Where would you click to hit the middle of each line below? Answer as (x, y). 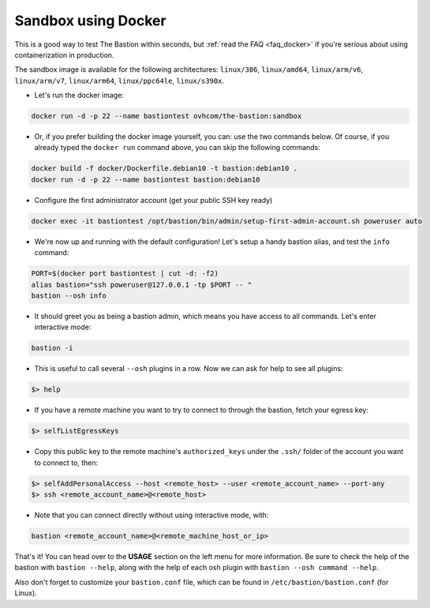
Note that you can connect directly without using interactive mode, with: (151, 515)
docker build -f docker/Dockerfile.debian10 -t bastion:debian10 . (165, 169)
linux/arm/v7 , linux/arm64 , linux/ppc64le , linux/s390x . (120, 81)
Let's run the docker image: (79, 96)
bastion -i (52, 348)
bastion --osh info (69, 295)
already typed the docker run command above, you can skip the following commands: (178, 148)
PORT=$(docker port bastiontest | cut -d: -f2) (125, 274)
